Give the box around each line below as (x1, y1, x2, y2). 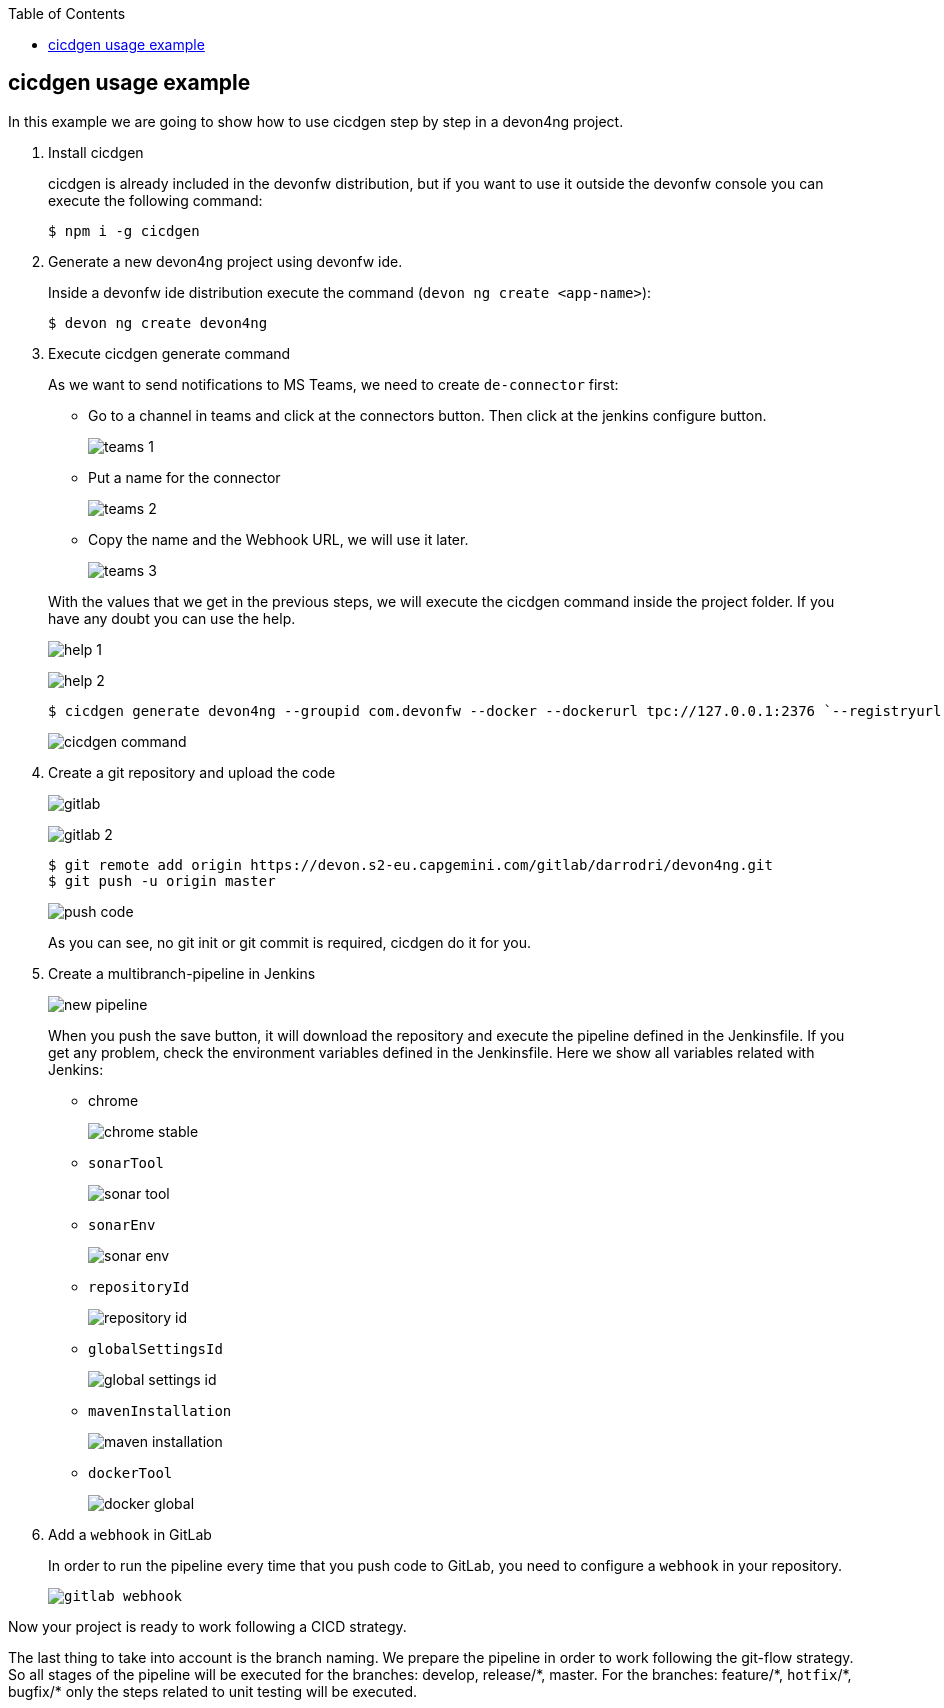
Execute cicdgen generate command (48, 344, 291, 362)
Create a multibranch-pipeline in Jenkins (48, 964, 316, 982)
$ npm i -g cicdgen (48, 222, 200, 239)
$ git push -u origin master (48, 872, 276, 889)
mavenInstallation (88, 1402, 232, 1419)
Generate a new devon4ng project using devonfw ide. (48, 252, 403, 270)
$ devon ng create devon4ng (48, 314, 268, 331)
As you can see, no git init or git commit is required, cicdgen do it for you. (48, 933, 531, 951)
